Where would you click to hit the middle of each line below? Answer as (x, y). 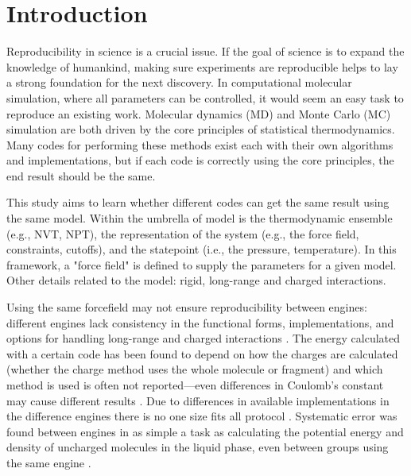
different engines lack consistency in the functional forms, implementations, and (200, 322)
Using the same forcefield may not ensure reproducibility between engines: (187, 307)
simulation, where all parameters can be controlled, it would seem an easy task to (205, 97)
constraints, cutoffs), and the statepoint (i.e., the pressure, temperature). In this (202, 249)
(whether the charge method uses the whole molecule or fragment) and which (195, 369)
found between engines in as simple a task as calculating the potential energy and (205, 431)
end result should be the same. (81, 175)
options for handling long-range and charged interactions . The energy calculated (204, 338)
